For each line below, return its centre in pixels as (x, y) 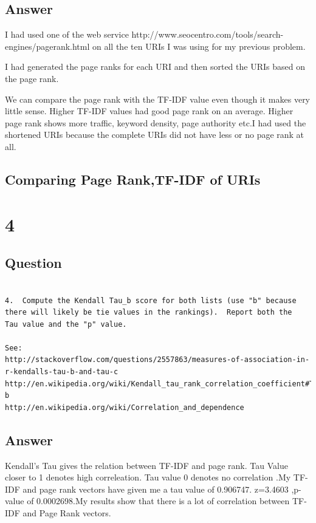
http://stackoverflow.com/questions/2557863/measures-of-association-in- (157, 360)
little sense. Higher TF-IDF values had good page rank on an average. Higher (149, 111)
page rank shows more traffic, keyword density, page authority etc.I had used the (156, 122)
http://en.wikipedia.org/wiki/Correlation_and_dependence (125, 407)
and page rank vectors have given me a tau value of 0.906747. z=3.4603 (156, 489)
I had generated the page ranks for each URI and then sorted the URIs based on (155, 67)
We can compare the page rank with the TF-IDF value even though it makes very (158, 99)
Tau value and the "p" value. (66, 324)
